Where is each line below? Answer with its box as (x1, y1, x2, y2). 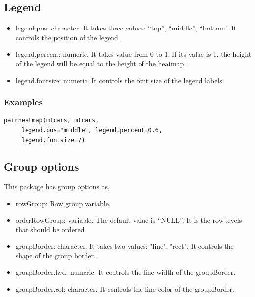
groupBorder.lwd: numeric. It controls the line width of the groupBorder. (15, 267, 236, 277)
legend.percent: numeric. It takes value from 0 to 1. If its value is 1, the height (15, 49, 252, 59)
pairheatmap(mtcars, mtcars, (4, 117, 99, 124)
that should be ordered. (15, 224, 86, 235)
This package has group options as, (4, 181, 110, 192)
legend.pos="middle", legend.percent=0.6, (21, 126, 163, 134)
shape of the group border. (15, 250, 96, 261)
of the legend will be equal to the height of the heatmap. (15, 58, 186, 68)
